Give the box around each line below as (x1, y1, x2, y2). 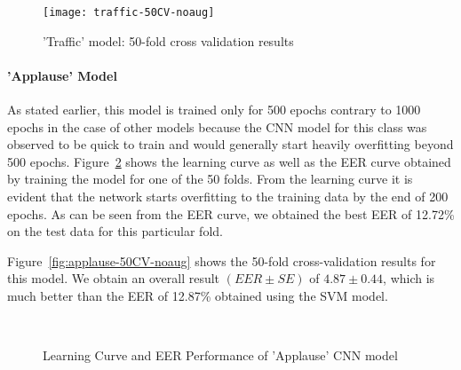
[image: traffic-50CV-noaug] (43, 6, 215, 19)
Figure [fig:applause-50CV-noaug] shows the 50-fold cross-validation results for (7, 251, 436, 270)
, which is (383, 269, 435, 287)
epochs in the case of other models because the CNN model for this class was (7, 117, 427, 136)
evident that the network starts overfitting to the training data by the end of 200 (7, 187, 449, 206)
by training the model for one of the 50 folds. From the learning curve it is (7, 169, 413, 188)
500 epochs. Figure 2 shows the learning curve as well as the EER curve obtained (7, 152, 451, 170)
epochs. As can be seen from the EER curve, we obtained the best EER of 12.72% (7, 204, 455, 223)
